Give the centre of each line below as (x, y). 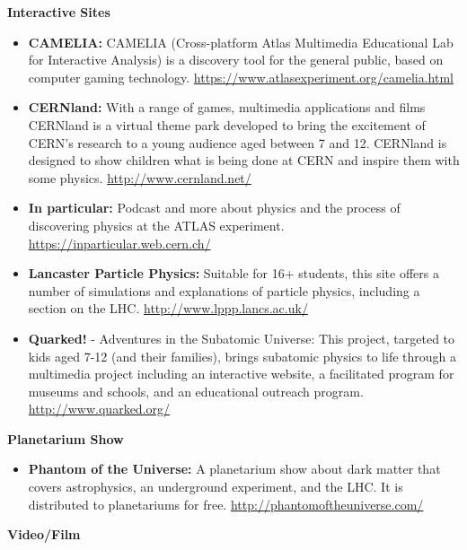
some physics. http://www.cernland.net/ (140, 177)
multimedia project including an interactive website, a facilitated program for (241, 374)
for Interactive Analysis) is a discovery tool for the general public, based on (236, 60)
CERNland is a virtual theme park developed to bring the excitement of (227, 124)
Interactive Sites (59, 12)
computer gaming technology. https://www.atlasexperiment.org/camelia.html (241, 77)
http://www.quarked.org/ (99, 409)
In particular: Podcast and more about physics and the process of (214, 208)
